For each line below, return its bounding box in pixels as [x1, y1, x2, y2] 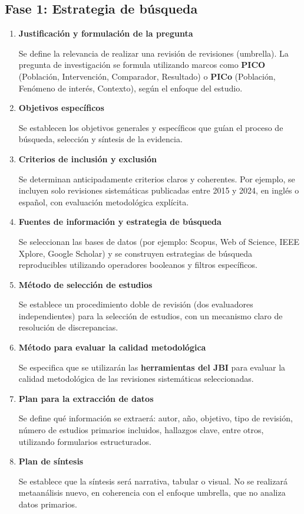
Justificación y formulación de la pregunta [18, 27, 193, 40]
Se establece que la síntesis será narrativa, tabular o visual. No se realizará [18, 474, 288, 487]
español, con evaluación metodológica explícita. [18, 195, 189, 208]
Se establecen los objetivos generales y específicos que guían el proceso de [18, 121, 283, 133]
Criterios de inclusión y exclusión [18, 152, 157, 165]
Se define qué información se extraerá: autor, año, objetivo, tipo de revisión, [18, 412, 293, 424]
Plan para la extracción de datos [18, 392, 154, 404]
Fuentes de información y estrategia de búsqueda [18, 215, 222, 228]
